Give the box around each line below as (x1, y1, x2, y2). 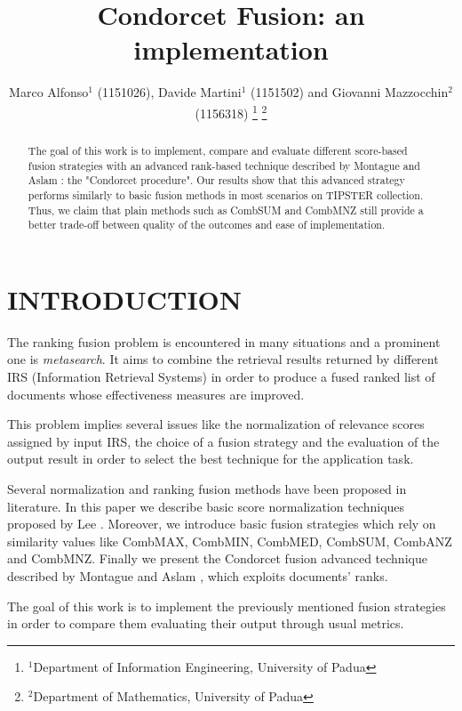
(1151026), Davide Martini (97, 83, 242, 101)
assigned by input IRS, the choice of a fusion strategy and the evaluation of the (7, 432, 440, 450)
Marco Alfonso (9, 83, 89, 101)
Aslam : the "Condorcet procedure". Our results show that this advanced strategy (28, 173, 405, 188)
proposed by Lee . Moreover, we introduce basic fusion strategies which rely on (7, 514, 436, 533)
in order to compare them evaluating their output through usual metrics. (7, 614, 404, 633)
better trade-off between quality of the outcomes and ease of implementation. (28, 217, 386, 232)
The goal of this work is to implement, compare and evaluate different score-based (28, 142, 408, 158)
